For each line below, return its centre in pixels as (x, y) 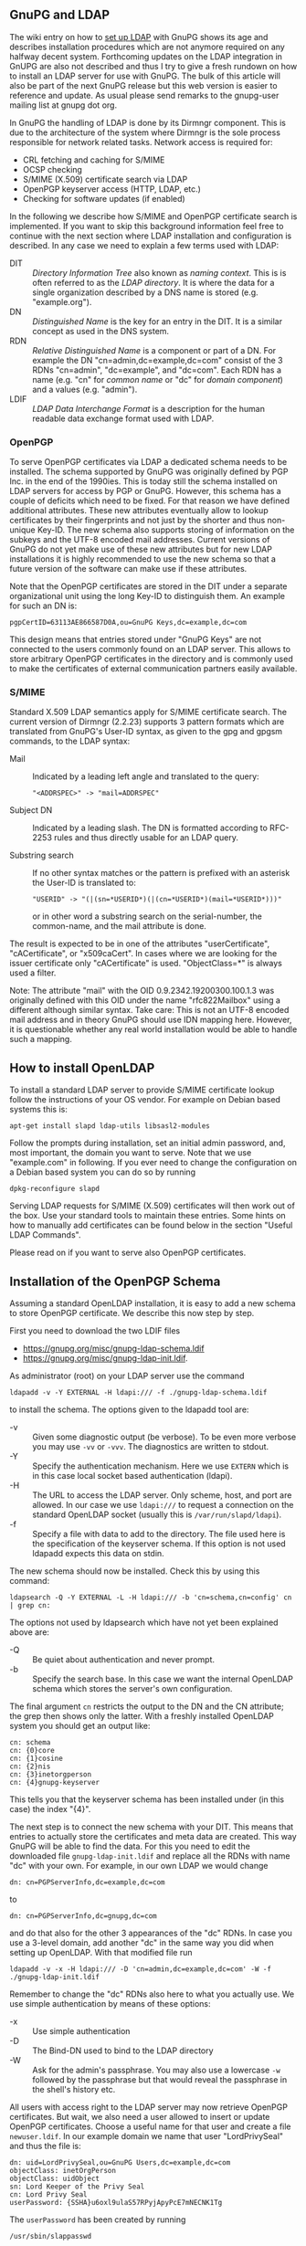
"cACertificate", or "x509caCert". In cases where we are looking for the (143, 954)
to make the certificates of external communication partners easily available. (153, 669)
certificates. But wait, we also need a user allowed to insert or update (140, 2117)
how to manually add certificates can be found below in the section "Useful (151, 1225)
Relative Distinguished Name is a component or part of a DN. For (154, 350)
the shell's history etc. (74, 2090)
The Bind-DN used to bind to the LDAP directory (123, 2051)
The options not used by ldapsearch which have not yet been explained (144, 1623)
